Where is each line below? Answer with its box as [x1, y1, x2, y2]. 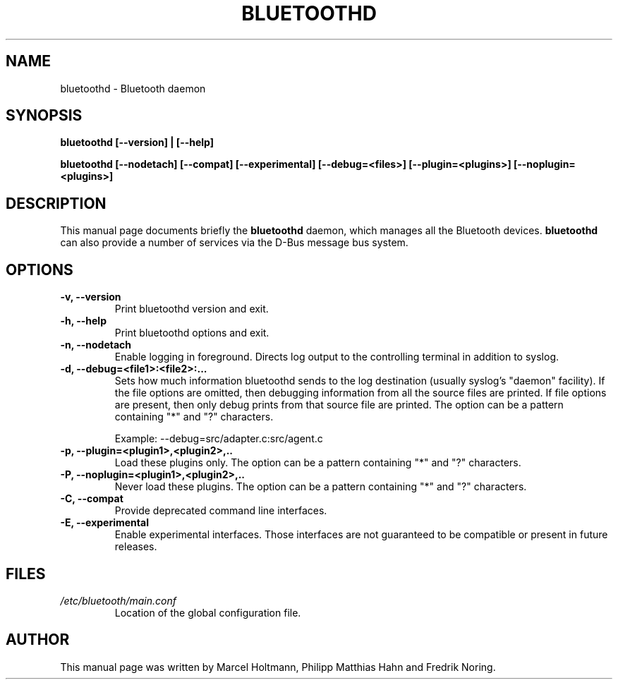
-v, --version [60, 291, 121, 303]
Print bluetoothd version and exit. [114, 303, 269, 315]
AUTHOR [6, 631, 70, 649]
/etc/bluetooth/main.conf [60, 594, 176, 607]
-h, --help [60, 315, 107, 327]
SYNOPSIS [6, 107, 83, 125]
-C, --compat [60, 492, 123, 505]
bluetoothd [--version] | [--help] [60, 136, 214, 149]
